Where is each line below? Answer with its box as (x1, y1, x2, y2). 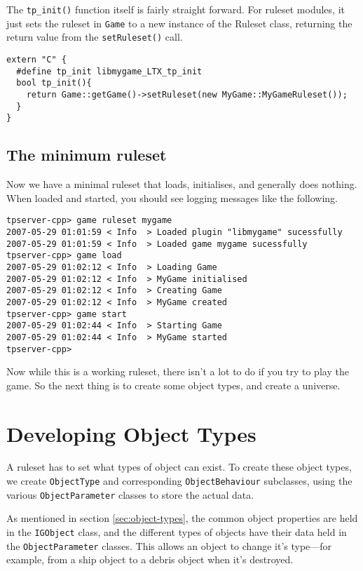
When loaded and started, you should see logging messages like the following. (6, 190, 338, 205)
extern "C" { (6, 54, 67, 65)
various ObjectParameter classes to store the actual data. (6, 487, 254, 502)
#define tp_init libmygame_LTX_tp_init (16, 66, 203, 76)
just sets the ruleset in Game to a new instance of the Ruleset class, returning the (6, 15, 352, 30)
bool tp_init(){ (16, 78, 92, 88)
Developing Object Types (6, 419, 256, 448)
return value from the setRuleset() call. (6, 29, 183, 44)
